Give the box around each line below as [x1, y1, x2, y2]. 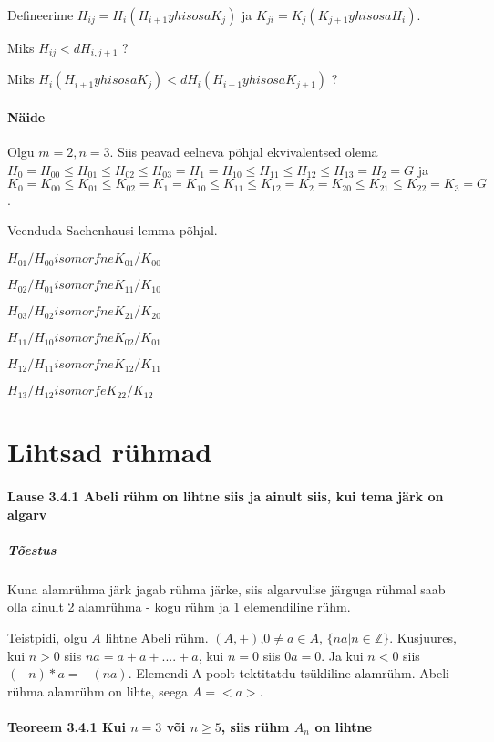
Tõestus [7, 540, 57, 559]
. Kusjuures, [389, 627, 457, 646]
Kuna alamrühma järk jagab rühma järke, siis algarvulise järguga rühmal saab [7, 579, 446, 598]
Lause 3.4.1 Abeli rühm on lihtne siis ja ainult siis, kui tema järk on [7, 487, 444, 506]
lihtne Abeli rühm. [105, 627, 209, 646]
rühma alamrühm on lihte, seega [7, 681, 189, 700]
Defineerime [7, 5, 74, 24]
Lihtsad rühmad [7, 433, 212, 470]
